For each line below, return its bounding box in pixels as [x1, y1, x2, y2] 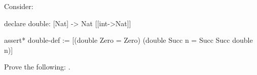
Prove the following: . [4, 61, 70, 72]
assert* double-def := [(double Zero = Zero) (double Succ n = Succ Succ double [4, 35, 253, 45]
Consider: [4, 1, 33, 11]
